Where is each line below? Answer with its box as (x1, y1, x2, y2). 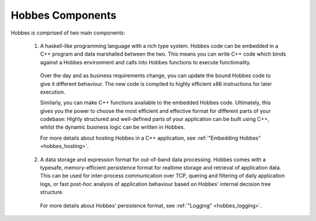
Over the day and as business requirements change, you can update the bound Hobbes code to (40, 72, 272, 79)
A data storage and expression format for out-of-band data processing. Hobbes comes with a (40, 156, 266, 163)
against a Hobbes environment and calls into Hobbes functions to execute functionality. (40, 58, 251, 65)
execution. (40, 88, 66, 95)
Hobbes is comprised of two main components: (11, 29, 125, 36)
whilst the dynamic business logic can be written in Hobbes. (40, 123, 186, 131)
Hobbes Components (11, 9, 116, 22)
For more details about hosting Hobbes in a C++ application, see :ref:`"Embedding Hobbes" (40, 134, 261, 141)
